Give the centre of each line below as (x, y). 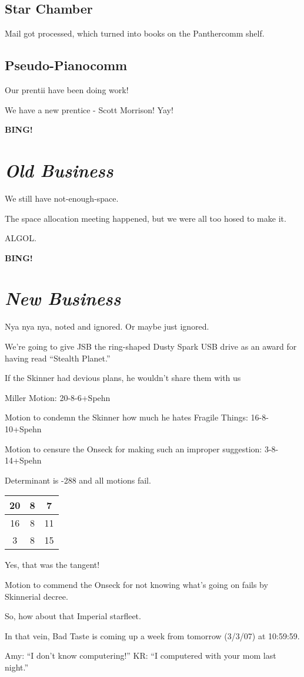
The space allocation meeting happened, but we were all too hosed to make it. (146, 218)
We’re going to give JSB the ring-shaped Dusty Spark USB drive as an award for (151, 346)
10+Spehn (23, 428)
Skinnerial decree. (36, 596)
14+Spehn (23, 460)
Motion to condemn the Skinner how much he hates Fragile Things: (126, 417)
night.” (17, 667)
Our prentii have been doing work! (67, 90)
